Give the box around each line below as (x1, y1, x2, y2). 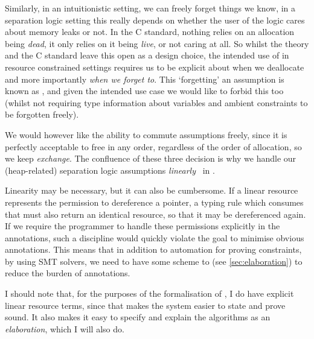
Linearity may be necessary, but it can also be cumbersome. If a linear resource (5, 184, 298, 197)
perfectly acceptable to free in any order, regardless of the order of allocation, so (5, 140, 302, 153)
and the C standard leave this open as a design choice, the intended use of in (5, 49, 289, 62)
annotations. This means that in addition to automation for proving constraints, (5, 243, 302, 256)
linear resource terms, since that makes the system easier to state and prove (5, 299, 286, 311)
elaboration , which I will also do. (5, 322, 124, 335)
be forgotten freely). (5, 108, 79, 121)
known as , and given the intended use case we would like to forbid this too (5, 84, 284, 97)
